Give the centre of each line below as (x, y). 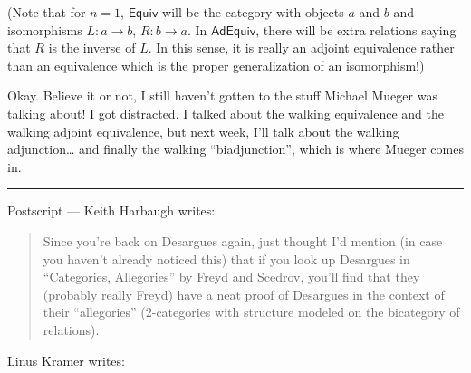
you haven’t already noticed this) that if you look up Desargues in (226, 258)
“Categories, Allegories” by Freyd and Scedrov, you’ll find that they (231, 277)
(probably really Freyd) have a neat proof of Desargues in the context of (244, 294)
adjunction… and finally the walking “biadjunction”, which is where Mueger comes (235, 149)
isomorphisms (45, 29)
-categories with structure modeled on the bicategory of (306, 312)
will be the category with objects (253, 12)
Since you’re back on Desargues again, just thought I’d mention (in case (243, 240)
